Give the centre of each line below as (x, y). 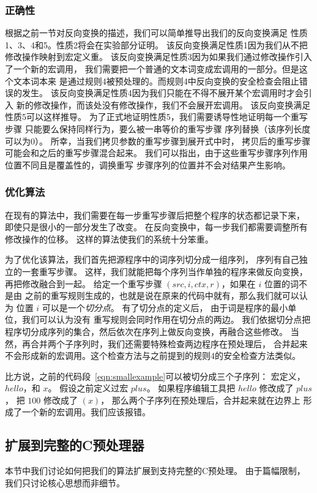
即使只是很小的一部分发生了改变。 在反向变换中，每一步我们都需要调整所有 (156, 227)
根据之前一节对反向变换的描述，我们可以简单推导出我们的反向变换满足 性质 (156, 33)
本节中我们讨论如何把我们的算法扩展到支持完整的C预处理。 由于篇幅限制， (155, 471)
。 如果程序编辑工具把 (191, 388)
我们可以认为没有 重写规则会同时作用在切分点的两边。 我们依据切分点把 (166, 319)
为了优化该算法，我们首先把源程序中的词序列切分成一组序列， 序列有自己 (152, 259)
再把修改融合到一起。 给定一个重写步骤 (84, 283)
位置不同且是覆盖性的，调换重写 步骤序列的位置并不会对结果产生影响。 (148, 164)
